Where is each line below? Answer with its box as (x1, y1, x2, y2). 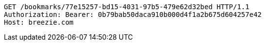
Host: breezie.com (4, 18, 74, 26)
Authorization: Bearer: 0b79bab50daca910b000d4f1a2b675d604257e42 (4, 11, 262, 18)
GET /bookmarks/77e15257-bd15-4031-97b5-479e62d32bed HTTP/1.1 (4, 3, 249, 11)
